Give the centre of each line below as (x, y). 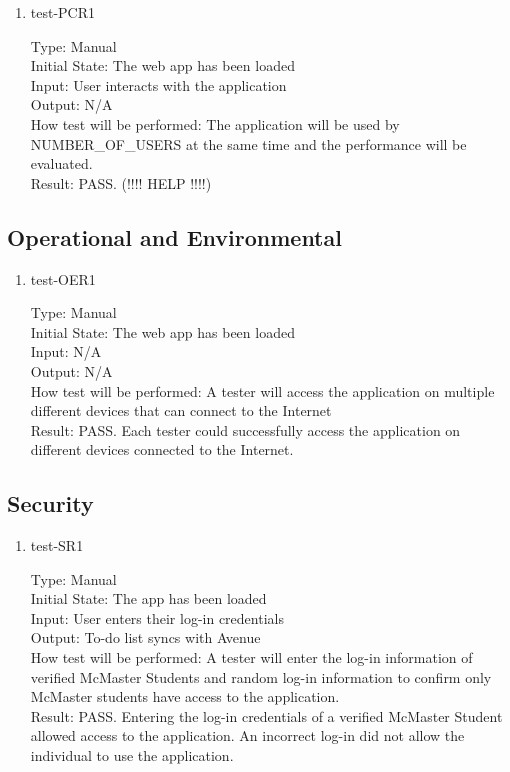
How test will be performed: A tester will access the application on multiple (262, 390)
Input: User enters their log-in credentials (157, 617)
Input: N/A (66, 351)
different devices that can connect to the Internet (181, 410)
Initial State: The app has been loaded (148, 598)
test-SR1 (57, 545)
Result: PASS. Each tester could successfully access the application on (245, 429)
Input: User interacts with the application (158, 84)
